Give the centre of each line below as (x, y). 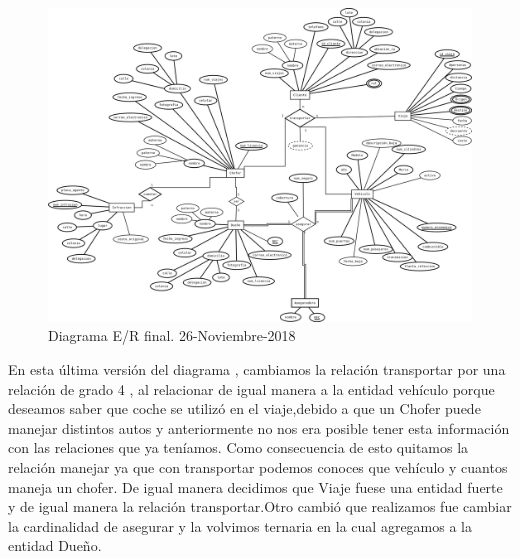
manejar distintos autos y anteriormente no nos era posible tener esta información (259, 427)
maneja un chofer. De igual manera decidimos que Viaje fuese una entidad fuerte (255, 486)
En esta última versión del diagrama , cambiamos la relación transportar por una (257, 369)
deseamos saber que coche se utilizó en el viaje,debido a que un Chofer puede (244, 408)
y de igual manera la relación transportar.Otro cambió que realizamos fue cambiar (260, 506)
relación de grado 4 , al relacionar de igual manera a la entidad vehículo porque (251, 388)
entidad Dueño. (55, 545)
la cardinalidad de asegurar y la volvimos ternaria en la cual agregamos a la (240, 525)
